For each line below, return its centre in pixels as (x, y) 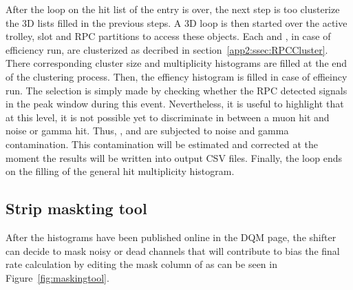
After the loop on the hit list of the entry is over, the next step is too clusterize (173, 9)
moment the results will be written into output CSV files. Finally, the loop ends (174, 157)
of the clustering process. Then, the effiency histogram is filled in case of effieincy (176, 76)
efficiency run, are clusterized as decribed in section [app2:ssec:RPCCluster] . (167, 49)
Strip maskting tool (76, 208)
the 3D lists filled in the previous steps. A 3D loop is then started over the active (176, 22)
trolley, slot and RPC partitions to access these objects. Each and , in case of (168, 36)
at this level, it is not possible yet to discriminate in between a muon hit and (168, 117)
